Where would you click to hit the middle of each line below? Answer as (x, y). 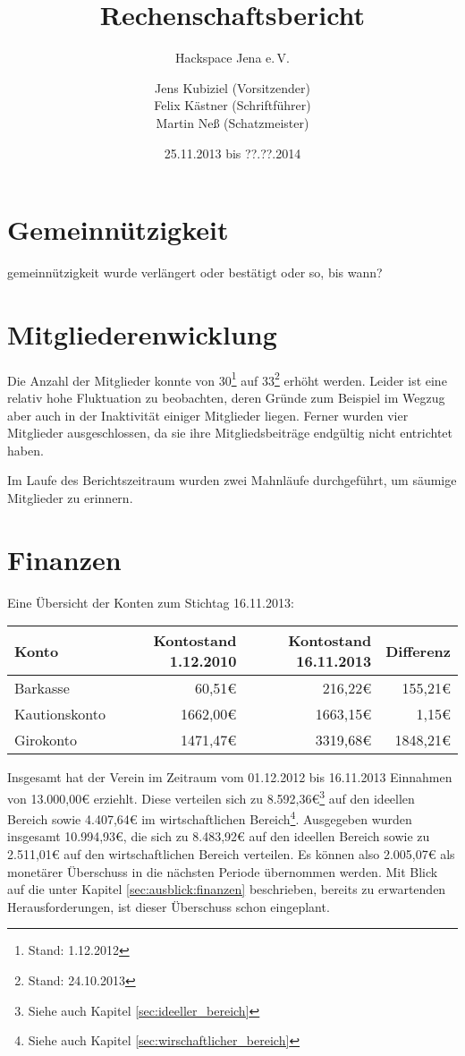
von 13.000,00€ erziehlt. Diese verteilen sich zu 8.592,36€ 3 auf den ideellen (211, 796)
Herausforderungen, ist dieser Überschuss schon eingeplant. (169, 906)
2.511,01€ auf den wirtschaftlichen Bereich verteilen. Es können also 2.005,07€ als (231, 853)
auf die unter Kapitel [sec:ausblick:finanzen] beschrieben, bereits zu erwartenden (227, 889)
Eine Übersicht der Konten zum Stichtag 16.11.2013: (151, 602)
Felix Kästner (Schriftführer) (232, 105)
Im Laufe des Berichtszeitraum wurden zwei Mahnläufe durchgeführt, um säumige (232, 480)
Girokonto (46, 740)
